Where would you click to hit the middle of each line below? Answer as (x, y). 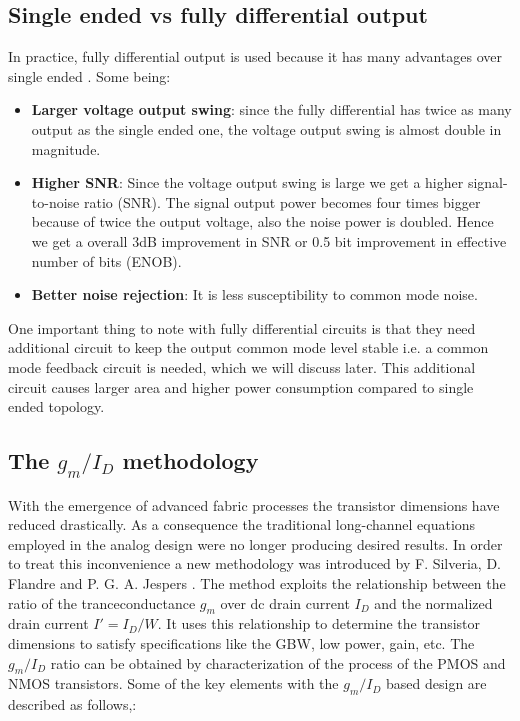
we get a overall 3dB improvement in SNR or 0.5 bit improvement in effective (269, 240)
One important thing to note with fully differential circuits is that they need (242, 327)
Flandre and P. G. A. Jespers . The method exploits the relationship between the (257, 583)
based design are (436, 683)
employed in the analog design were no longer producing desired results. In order (255, 543)
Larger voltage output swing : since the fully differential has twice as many (271, 109)
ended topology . (56, 406)
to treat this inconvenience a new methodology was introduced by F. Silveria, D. (254, 563)
